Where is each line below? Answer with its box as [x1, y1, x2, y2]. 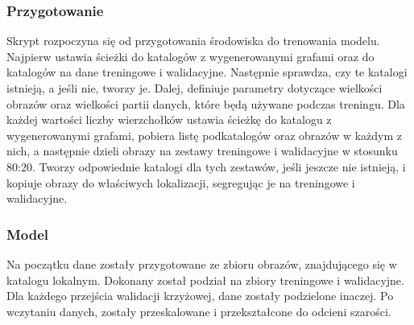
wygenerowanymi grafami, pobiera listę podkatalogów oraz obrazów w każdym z [6, 126, 403, 143]
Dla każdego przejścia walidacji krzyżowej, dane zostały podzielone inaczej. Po [6, 287, 394, 304]
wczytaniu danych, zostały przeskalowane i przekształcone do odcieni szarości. [6, 302, 391, 319]
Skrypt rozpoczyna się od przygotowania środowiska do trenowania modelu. [6, 32, 380, 49]
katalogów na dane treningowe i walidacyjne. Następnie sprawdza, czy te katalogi [6, 64, 408, 80]
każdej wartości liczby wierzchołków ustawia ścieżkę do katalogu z [6, 111, 332, 128]
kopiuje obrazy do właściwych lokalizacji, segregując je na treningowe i [6, 174, 355, 191]
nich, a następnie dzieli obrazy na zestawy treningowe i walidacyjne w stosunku [6, 142, 398, 159]
